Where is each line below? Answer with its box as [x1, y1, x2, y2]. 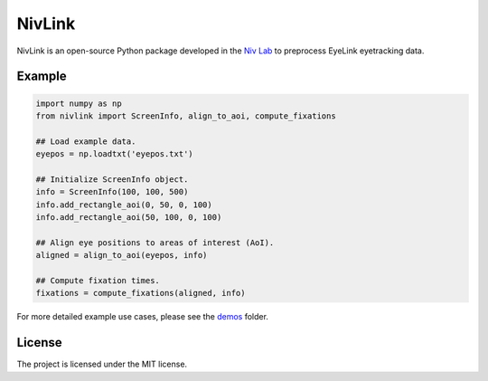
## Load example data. [35, 136, 136, 147]
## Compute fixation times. [35, 276, 160, 286]
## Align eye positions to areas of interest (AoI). [35, 237, 275, 248]
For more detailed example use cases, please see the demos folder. [16, 311, 268, 322]
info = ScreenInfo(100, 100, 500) [35, 186, 189, 197]
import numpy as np [35, 98, 122, 109]
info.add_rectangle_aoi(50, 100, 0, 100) [35, 213, 222, 223]
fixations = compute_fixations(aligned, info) [35, 288, 246, 299]
